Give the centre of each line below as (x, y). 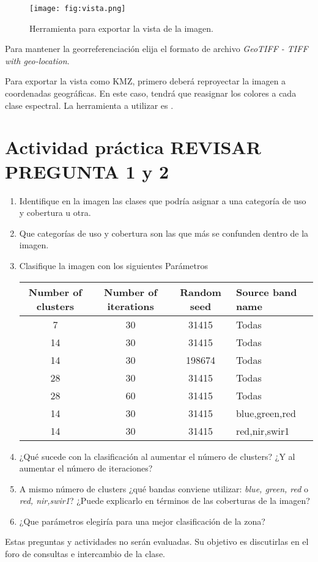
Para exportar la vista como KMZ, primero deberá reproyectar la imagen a (146, 81)
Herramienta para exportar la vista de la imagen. (121, 28)
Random (201, 292)
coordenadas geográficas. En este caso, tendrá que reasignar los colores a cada (151, 93)
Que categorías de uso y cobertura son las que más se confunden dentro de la (164, 233)
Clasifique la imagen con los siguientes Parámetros (114, 265)
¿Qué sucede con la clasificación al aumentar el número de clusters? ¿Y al (157, 456)
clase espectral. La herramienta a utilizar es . (89, 105)
